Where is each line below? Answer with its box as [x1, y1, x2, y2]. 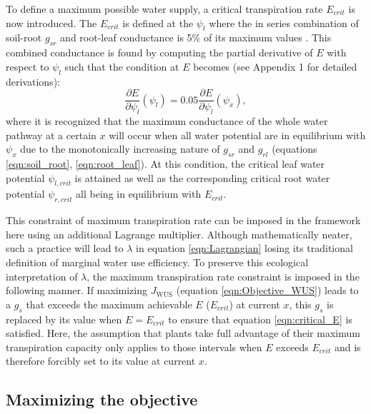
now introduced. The [6, 15, 97, 30]
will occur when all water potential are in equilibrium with [109, 127, 366, 142]
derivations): [6, 74, 60, 89]
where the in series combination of [209, 15, 359, 30]
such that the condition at [64, 59, 179, 74]
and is [334, 339, 361, 354]
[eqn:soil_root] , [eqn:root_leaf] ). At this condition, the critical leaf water [6, 156, 325, 171]
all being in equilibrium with [76, 186, 202, 201]
